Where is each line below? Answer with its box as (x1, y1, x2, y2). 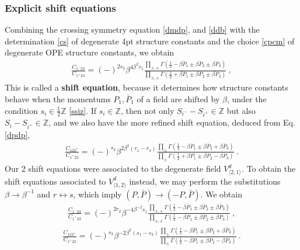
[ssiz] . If (69, 104, 97, 116)
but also (226, 104, 256, 116)
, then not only (120, 104, 175, 116)
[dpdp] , (5, 129, 30, 141)
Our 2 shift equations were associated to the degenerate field (5, 162, 221, 175)
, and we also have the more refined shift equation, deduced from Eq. (48, 116, 295, 129)
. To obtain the (242, 162, 296, 175)
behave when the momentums (5, 93, 111, 105)
